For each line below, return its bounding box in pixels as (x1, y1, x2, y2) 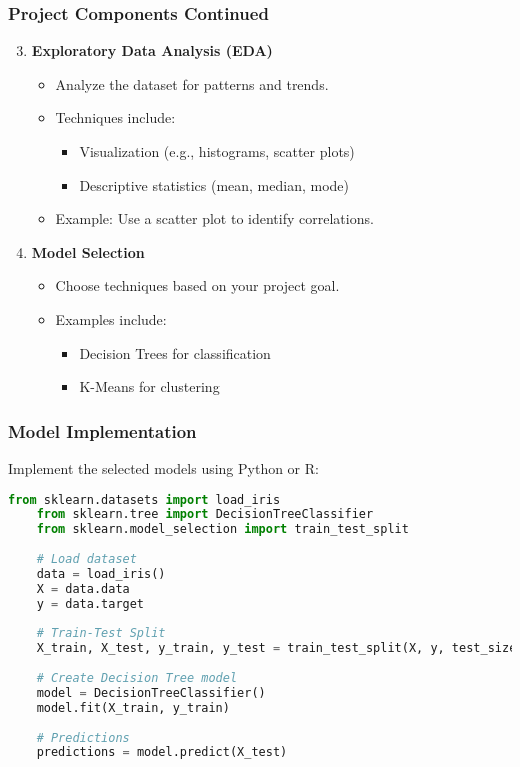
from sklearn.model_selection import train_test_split (36, 522, 409, 537)
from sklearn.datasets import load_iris (8, 492, 281, 507)
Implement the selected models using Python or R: (8, 457, 319, 478)
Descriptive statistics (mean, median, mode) (79, 174, 350, 195)
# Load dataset (36, 552, 137, 567)
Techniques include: (55, 107, 176, 128)
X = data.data (36, 581, 130, 596)
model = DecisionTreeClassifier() (36, 685, 266, 700)
